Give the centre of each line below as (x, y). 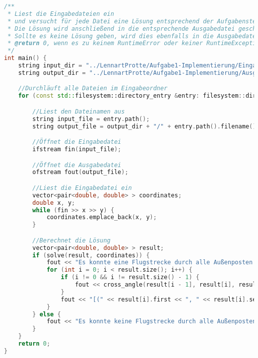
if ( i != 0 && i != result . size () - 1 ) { (130, 277)
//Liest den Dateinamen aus (79, 111)
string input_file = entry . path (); (91, 119)
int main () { (25, 58)
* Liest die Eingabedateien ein (61, 14)
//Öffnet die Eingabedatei (77, 142)
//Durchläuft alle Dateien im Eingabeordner (93, 89)
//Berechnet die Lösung (71, 240)
